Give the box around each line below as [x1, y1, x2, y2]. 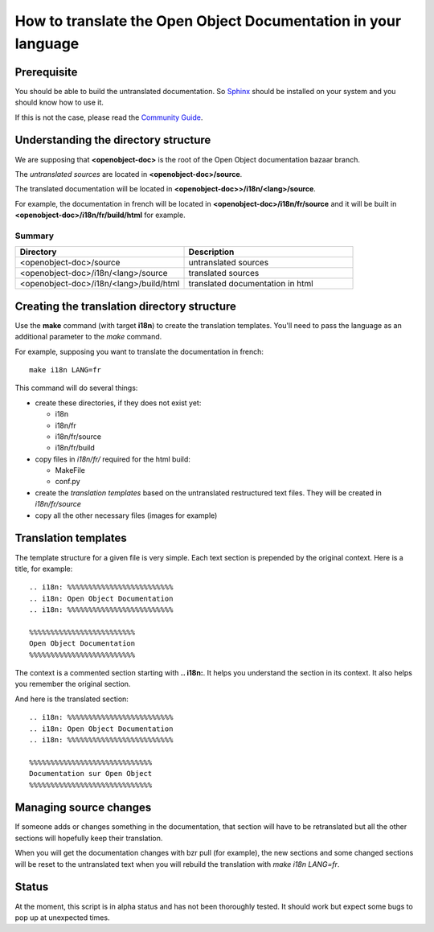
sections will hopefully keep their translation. [14, 833, 163, 843]
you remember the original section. [14, 679, 131, 689]
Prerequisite [14, 65, 78, 79]
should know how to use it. [14, 97, 104, 108]
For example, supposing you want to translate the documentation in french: [14, 347, 264, 356]
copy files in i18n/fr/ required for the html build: [35, 454, 190, 464]
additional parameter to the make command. [14, 332, 162, 342]
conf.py [55, 477, 80, 487]
